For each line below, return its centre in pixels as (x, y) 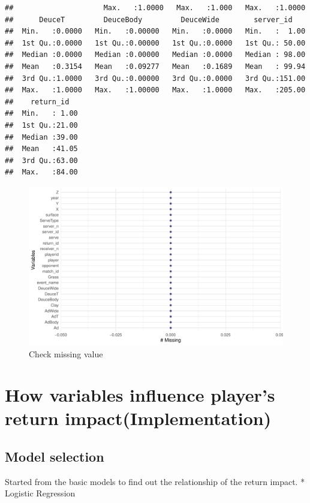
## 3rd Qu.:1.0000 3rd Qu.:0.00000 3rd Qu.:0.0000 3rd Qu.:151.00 (155, 78)
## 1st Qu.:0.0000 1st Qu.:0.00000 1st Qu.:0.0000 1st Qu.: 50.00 (155, 43)
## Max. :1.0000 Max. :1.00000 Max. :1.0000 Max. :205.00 (155, 90)
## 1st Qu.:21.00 (41, 125)
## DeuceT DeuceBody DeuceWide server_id (149, 19)
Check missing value (66, 353)
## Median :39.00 (41, 137)
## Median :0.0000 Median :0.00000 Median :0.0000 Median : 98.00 (155, 55)
